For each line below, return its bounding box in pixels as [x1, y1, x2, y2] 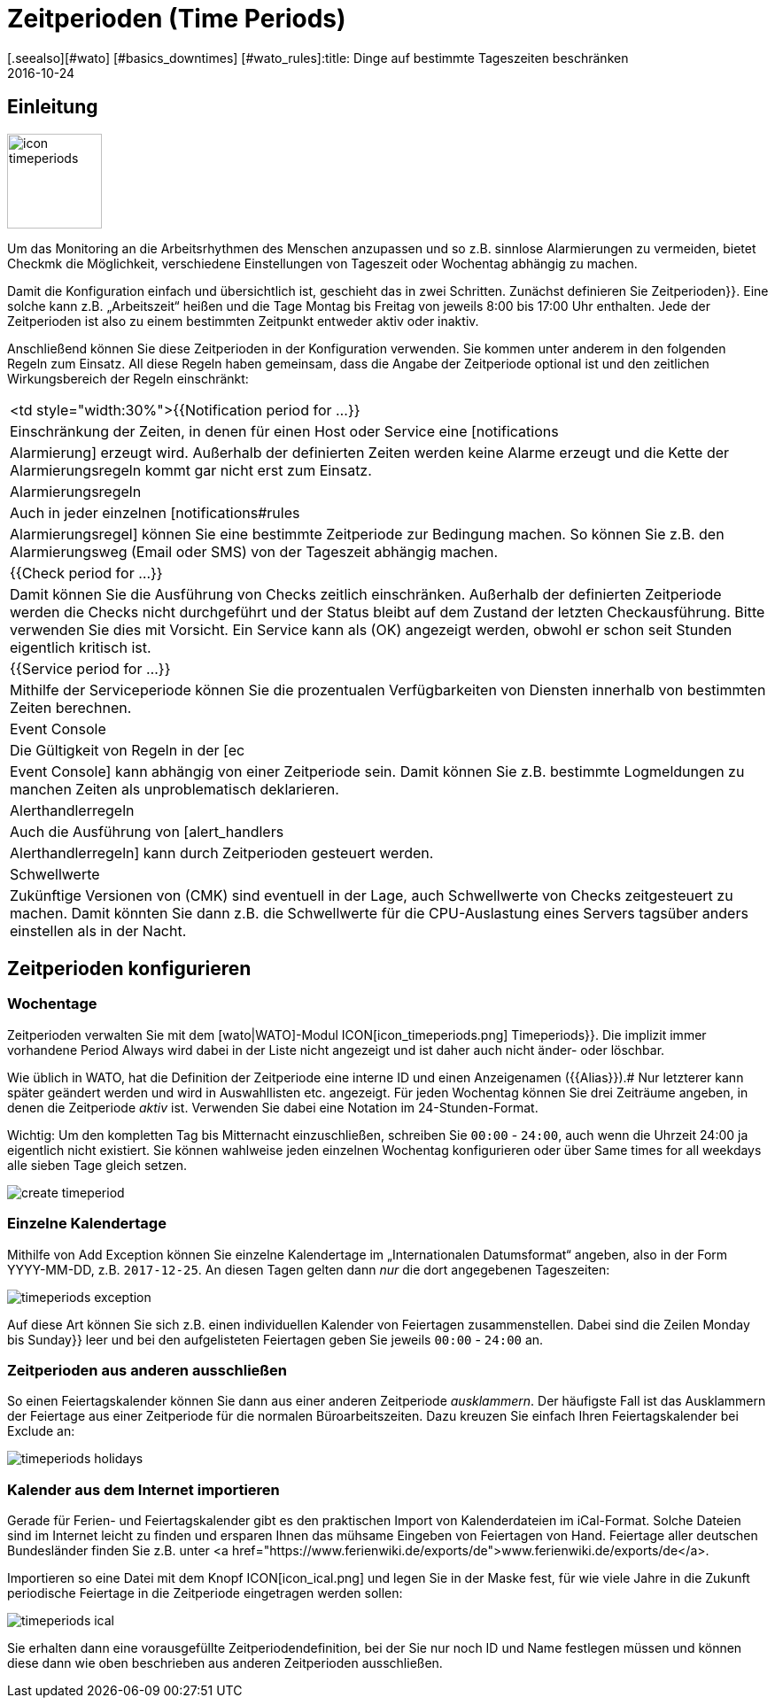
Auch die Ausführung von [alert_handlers [10, 822, 284, 841]
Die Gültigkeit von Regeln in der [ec [10, 740, 245, 759]
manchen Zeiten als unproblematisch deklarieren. [10, 779, 339, 798]
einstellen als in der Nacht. [10, 921, 187, 940]
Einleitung [7, 96, 98, 119]
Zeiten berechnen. [10, 698, 132, 717]
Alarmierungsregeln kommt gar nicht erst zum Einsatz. [10, 461, 372, 479]
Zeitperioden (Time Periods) [7, 4, 346, 34]
